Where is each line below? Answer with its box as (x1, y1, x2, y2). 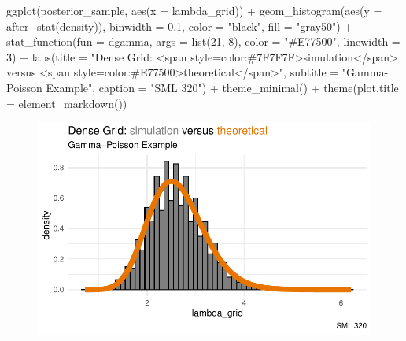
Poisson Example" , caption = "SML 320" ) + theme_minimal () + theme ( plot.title (6, 79, 399, 95)
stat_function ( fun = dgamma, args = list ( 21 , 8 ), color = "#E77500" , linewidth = (6, 33, 400, 50)
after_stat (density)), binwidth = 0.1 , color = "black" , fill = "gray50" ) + (6, 17, 353, 34)
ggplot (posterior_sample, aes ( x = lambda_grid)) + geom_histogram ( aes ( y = (6, 2, 382, 18)
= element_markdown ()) (6, 95, 127, 111)
